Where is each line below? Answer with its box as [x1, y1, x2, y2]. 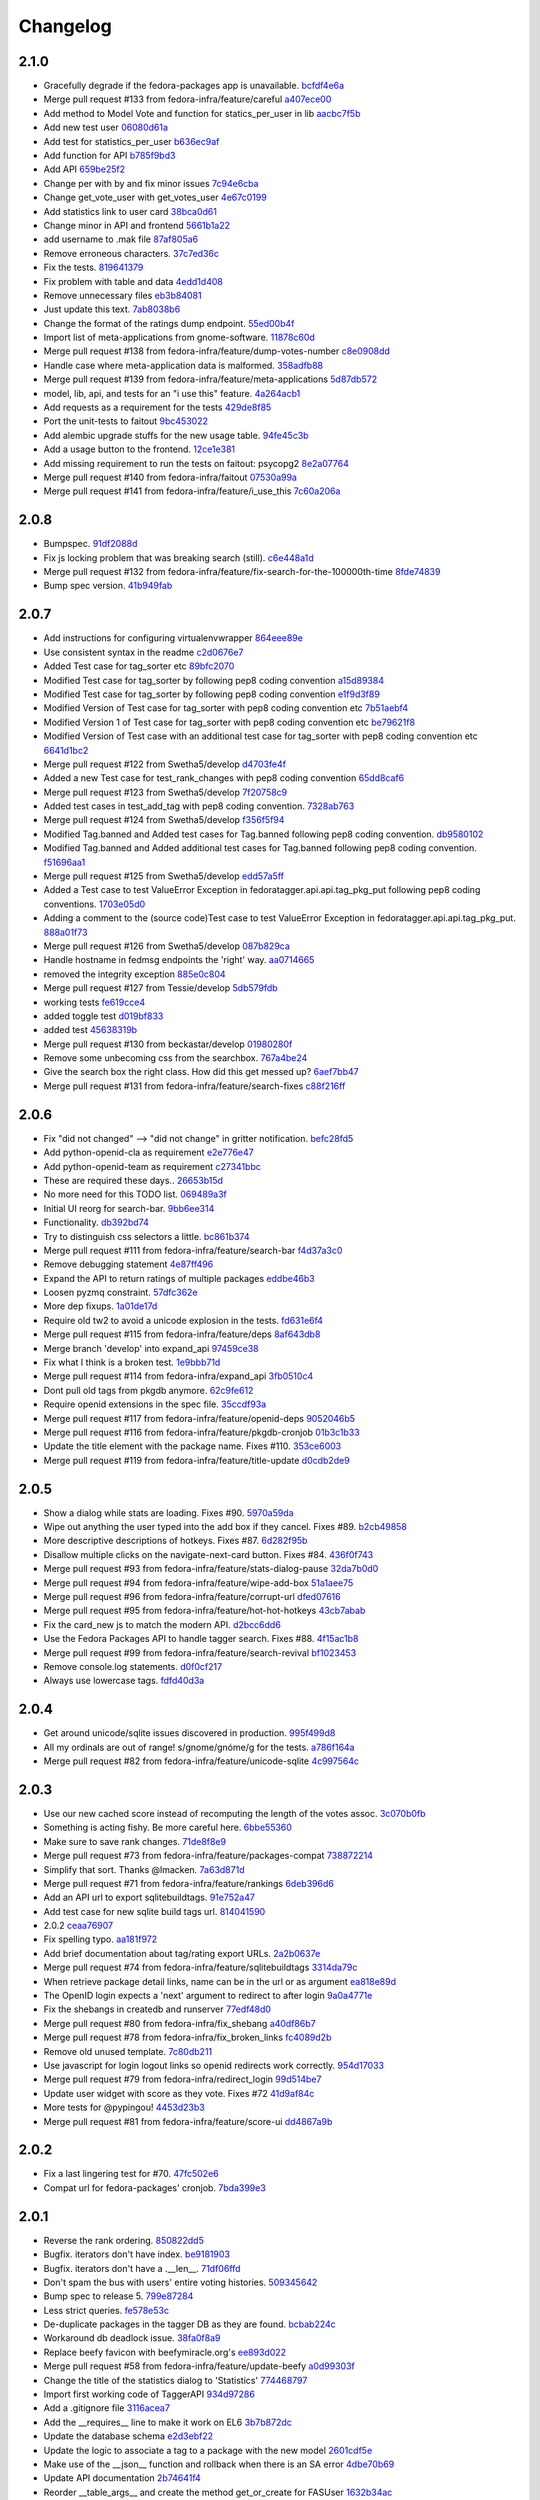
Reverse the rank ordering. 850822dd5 [43, 2234, 204, 2246]
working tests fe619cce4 [43, 996, 145, 1008]
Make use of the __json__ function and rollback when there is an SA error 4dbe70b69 [43, 2458, 395, 2470]
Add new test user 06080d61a [43, 121, 169, 134]
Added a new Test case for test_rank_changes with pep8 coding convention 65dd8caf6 [43, 772, 405, 784]
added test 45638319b [43, 1024, 138, 1036]
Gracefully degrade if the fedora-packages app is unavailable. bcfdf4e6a [43, 80, 345, 92]
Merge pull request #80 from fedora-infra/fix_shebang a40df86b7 [43, 2017, 316, 2029]
